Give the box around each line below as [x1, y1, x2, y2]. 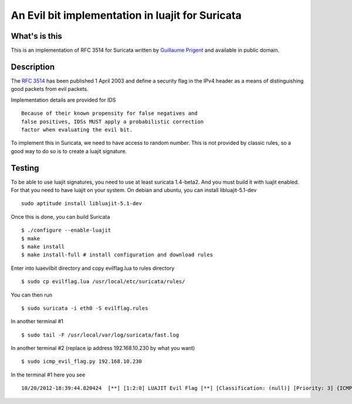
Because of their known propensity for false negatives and [21, 110, 198, 117]
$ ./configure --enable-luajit [21, 227, 111, 234]
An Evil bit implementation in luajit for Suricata [11, 9, 242, 22]
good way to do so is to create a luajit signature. [11, 147, 127, 155]
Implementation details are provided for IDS [11, 96, 116, 103]
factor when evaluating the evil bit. [21, 126, 133, 133]
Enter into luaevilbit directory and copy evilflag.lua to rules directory [11, 264, 175, 271]
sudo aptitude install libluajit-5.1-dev [21, 200, 142, 207]
